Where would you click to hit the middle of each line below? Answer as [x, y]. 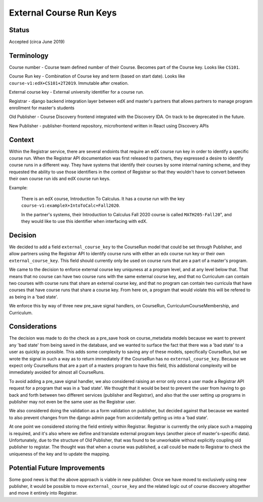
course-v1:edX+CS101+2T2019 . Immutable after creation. [69, 83]
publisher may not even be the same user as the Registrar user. [72, 402]
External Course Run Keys [63, 13]
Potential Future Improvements [57, 468]
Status [19, 30]
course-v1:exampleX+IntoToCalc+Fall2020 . [71, 205]
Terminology [29, 55]
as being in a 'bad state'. [34, 297]
